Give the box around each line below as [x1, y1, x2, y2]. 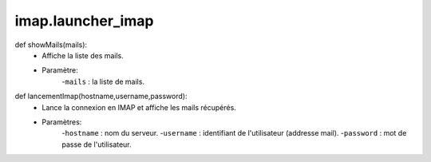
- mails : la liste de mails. [61, 77, 145, 86]
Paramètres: [42, 117, 82, 127]
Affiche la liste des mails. [42, 50, 124, 60]
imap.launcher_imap [14, 12, 154, 30]
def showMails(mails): [14, 40, 88, 49]
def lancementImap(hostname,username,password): [14, 92, 188, 101]
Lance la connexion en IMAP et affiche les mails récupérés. [42, 102, 237, 112]
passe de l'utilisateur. [61, 140, 132, 149]
